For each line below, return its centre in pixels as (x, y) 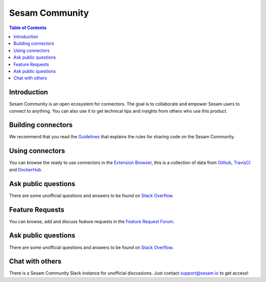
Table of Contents (28, 28)
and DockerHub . (26, 169)
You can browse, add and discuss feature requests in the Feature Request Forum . (92, 221)
